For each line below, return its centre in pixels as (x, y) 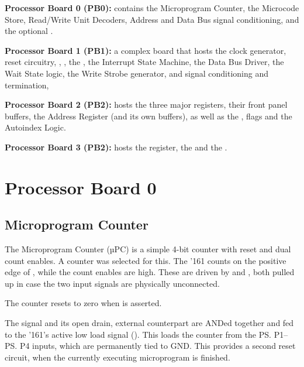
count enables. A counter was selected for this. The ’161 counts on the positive (146, 260)
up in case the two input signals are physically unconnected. (112, 283)
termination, (27, 85)
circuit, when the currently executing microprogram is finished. (118, 357)
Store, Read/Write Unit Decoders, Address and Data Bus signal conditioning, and (152, 19)
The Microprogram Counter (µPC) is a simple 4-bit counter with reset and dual (148, 249)
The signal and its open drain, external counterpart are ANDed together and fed (149, 323)
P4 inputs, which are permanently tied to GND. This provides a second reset (158, 346)
